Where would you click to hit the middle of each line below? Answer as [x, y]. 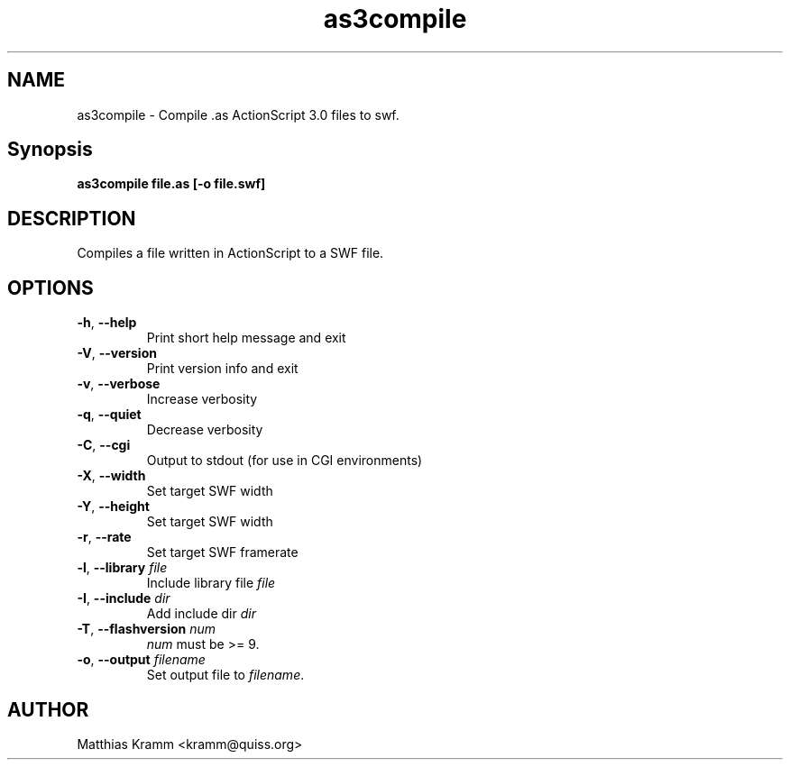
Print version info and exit [222, 369]
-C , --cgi [104, 445]
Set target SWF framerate [222, 552]
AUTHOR [48, 709]
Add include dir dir [201, 614]
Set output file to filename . [225, 675]
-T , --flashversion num [146, 629]
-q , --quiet [109, 415]
